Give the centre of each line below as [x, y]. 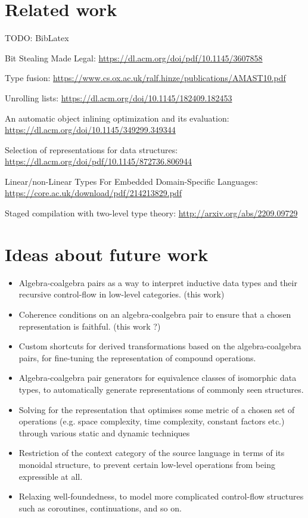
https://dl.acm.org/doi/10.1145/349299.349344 [90, 130]
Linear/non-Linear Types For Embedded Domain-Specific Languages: [131, 181]
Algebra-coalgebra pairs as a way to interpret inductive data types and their [158, 282]
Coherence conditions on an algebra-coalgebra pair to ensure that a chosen [155, 314]
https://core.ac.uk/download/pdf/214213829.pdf [93, 193]
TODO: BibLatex [37, 38]
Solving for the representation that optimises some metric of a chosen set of [157, 409]
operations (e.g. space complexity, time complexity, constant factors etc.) [152, 421]
